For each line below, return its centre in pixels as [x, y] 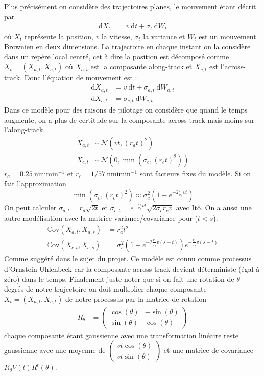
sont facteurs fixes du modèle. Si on [195, 173]
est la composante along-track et [141, 66]
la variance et [164, 36]
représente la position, [59, 36]
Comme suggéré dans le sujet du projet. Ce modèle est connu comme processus [128, 259]
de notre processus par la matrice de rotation [136, 298]
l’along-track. [25, 130]
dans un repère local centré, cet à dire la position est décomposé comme [117, 56]
